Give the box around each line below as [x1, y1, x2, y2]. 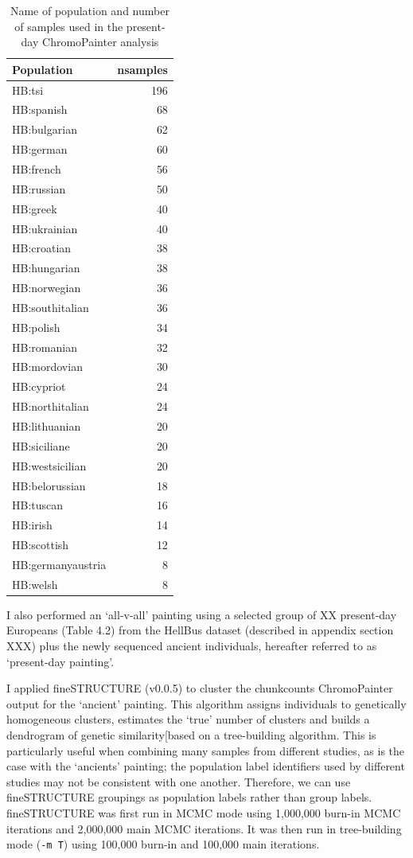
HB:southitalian [12, 298, 89, 315]
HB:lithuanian [12, 417, 81, 434]
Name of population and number [10, 2, 169, 18]
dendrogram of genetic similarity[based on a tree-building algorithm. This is [6, 726, 376, 743]
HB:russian [12, 180, 66, 197]
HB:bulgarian [12, 121, 77, 138]
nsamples [117, 60, 168, 77]
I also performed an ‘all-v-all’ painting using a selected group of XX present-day [6, 606, 397, 622]
